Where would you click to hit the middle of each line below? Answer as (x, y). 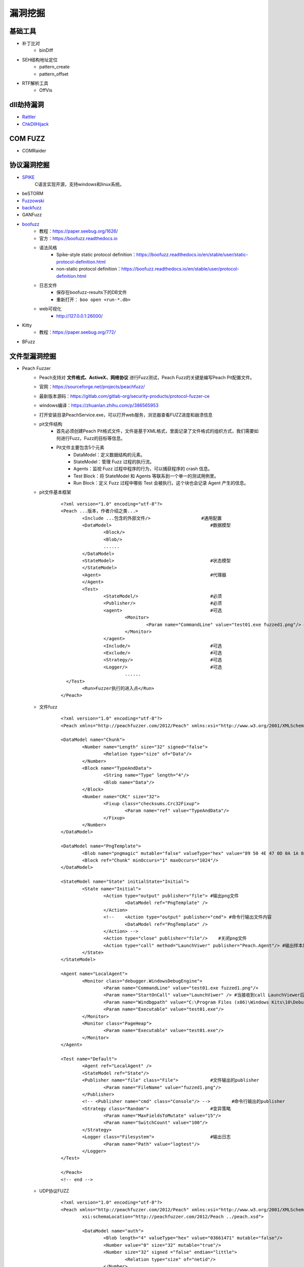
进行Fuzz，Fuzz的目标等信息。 (93, 438)
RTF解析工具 (35, 83)
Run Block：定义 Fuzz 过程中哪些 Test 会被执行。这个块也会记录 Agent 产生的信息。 (161, 483)
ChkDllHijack (35, 124)
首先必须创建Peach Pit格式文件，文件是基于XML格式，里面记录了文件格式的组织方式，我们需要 (155, 431)
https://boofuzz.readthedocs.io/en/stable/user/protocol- (180, 269)
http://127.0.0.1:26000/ (80, 316)
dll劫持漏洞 (27, 105)
